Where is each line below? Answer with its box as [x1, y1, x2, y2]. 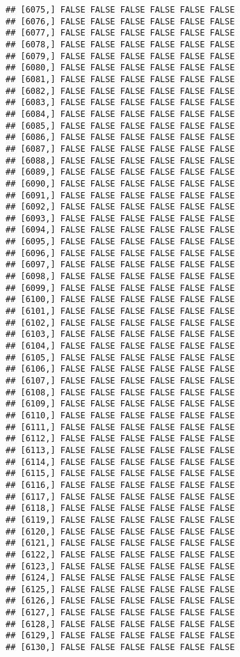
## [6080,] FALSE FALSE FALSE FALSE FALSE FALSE [6, 63, 235, 73]
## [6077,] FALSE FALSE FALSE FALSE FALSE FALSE [6, 28, 235, 38]
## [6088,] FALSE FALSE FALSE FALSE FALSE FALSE [6, 155, 235, 166]
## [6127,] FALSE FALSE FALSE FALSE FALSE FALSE [6, 608, 235, 618]
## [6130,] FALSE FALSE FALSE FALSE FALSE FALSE [6, 642, 235, 653]
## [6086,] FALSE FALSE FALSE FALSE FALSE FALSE [6, 132, 235, 143]
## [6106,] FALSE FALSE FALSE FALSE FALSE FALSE [6, 364, 235, 374]
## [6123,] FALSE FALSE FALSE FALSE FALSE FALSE [6, 561, 235, 571]
